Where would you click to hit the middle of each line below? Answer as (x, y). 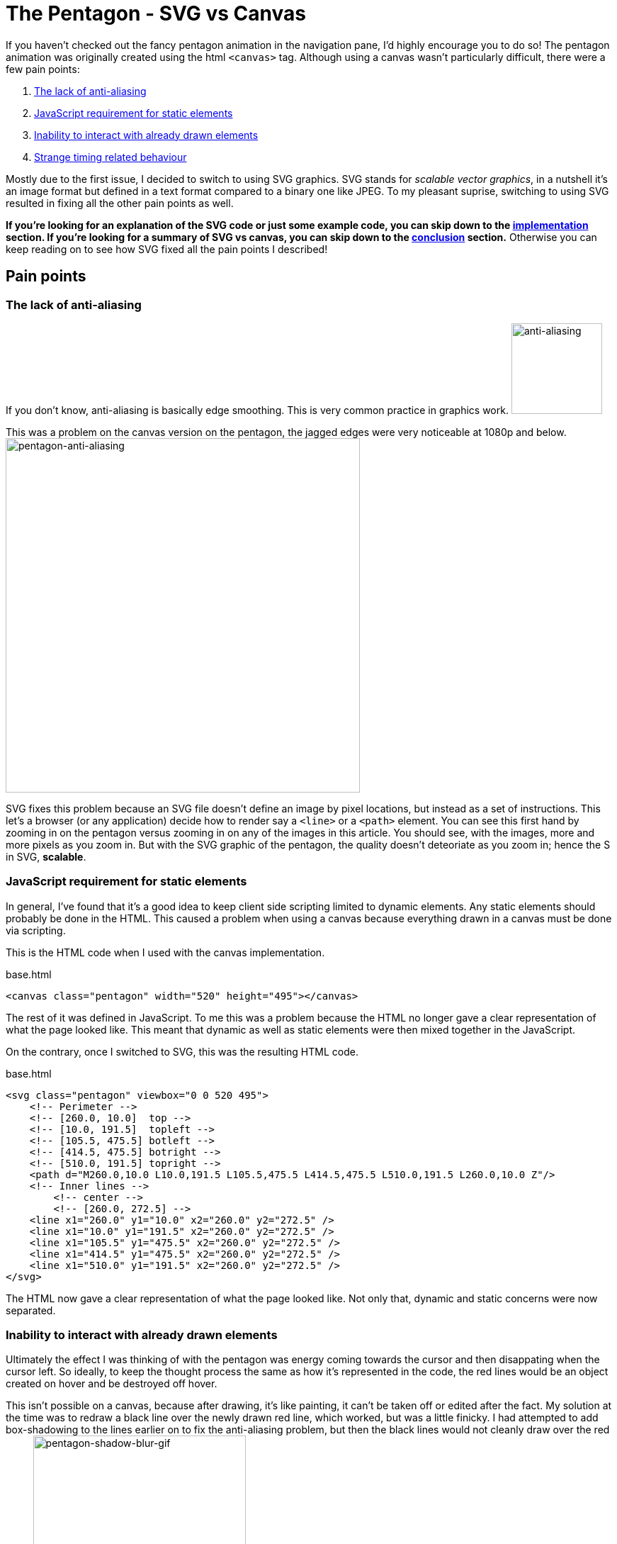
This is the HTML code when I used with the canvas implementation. (165, 952)
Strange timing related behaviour (111, 157)
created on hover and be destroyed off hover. (112, 1384)
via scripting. (36, 930)
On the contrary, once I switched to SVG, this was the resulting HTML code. (182, 1051)
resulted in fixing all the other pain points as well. (120, 203)
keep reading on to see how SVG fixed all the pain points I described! (167, 249)
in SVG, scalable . (46, 856)
